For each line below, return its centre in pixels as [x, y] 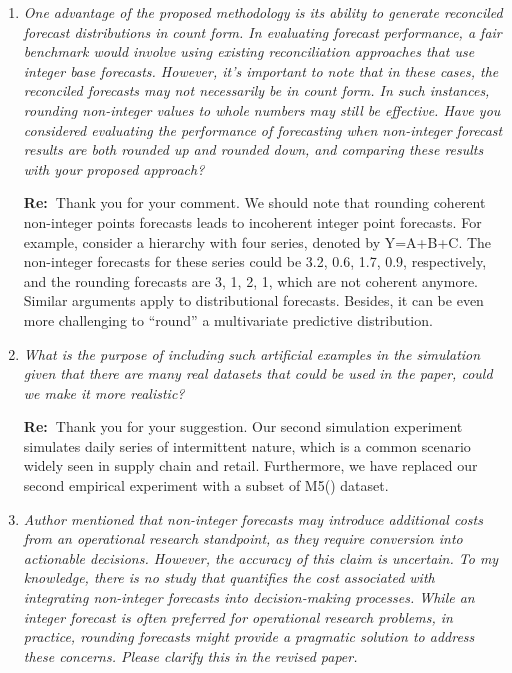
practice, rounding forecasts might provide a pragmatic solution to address [249, 636]
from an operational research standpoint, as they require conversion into [243, 538]
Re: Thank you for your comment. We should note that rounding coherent [254, 202]
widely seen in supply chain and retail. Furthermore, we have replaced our [250, 465]
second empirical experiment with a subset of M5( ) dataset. [206, 485]
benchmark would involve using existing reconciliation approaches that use [249, 51]
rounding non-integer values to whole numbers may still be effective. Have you [262, 109]
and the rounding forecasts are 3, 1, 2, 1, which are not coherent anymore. [251, 280]
